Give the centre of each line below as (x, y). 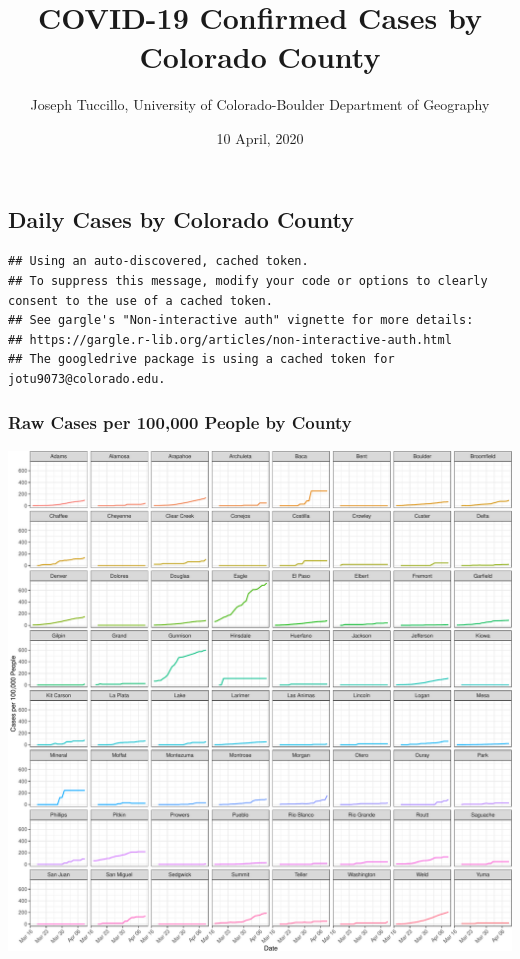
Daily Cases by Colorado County (181, 218)
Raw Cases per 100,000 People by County (180, 422)
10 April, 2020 (260, 137)
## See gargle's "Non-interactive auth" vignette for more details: (241, 320)
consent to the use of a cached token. (140, 300)
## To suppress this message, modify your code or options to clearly (248, 280)
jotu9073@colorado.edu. (87, 378)
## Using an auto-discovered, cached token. (158, 261)
